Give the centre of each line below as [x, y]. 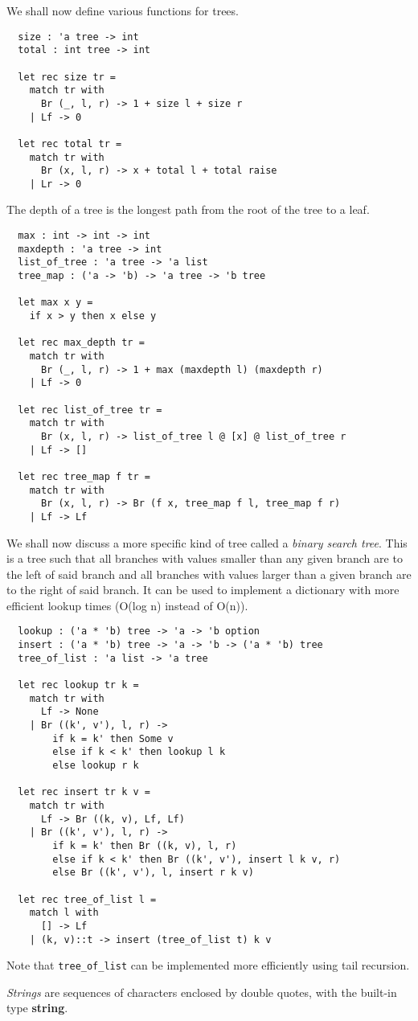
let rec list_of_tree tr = [90, 410]
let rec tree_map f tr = [84, 476]
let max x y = [55, 303]
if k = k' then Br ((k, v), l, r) [145, 845]
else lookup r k [96, 766]
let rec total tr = [70, 144]
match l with [64, 913]
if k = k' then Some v [113, 738]
